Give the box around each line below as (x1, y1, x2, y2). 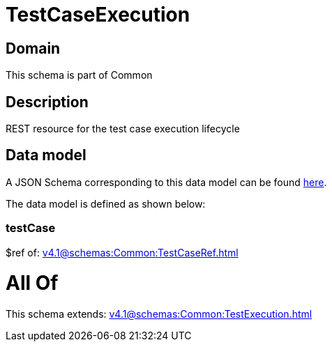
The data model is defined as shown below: (6, 197, 206, 210)
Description (6, 93, 89, 111)
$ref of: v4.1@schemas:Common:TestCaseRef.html (6, 246, 239, 259)
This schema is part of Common (6, 69, 153, 82)
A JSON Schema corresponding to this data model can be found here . (6, 176, 327, 188)
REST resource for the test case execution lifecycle (6, 123, 240, 135)
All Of (6, 271, 59, 295)
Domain (6, 39, 61, 57)
